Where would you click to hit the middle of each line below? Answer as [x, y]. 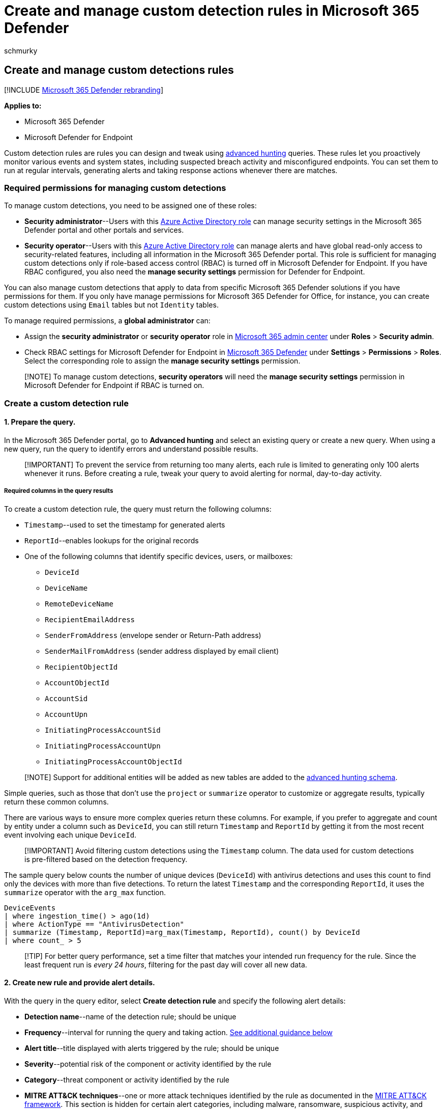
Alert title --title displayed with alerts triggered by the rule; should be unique [152, 1048]
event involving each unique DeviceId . [70, 835]
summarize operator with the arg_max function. [85, 892]
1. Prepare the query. [40, 422]
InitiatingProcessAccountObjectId [113, 761]
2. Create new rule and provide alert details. [80, 983]
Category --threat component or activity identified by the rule [127, 1079]
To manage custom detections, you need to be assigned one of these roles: [130, 206]
